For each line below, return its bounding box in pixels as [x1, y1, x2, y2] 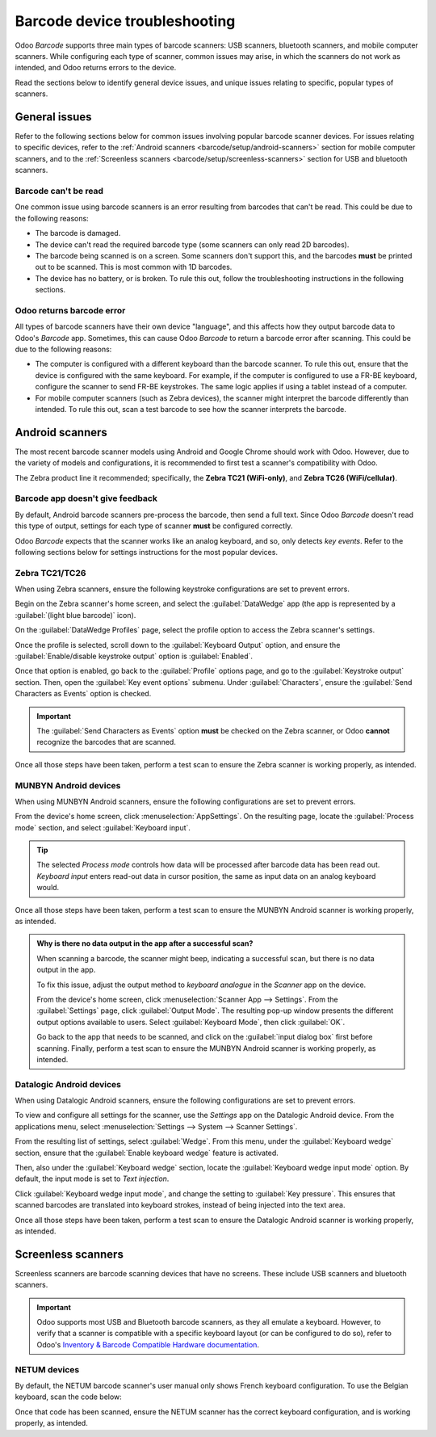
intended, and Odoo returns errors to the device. [15, 63, 177, 73]
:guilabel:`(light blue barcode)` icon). [15, 610, 136, 620]
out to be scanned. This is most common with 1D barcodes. [35, 263, 233, 272]
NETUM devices [15, 1363, 80, 1375]
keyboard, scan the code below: [15, 1392, 123, 1401]
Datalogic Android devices [15, 1078, 121, 1090]
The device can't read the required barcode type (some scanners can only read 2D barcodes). [35, 239, 350, 250]
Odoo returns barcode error [15, 305, 126, 316]
